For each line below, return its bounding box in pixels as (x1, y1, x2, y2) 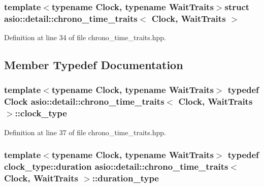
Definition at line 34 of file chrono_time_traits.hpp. (4, 32, 166, 43)
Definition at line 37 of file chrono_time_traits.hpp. (4, 127, 166, 137)
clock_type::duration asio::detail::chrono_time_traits (4, 160, 228, 173)
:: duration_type (92, 171, 159, 184)
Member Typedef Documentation (4, 57, 183, 73)
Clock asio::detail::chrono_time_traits (4, 95, 164, 108)
